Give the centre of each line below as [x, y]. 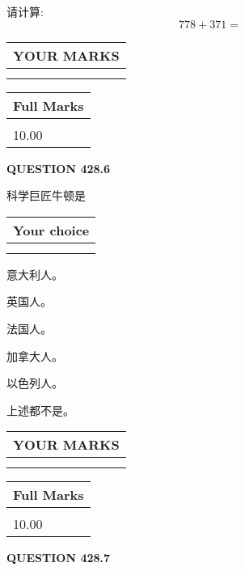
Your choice [51, 230]
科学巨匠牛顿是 [46, 195]
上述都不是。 [40, 410]
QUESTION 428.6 [59, 168]
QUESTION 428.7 [59, 558]
